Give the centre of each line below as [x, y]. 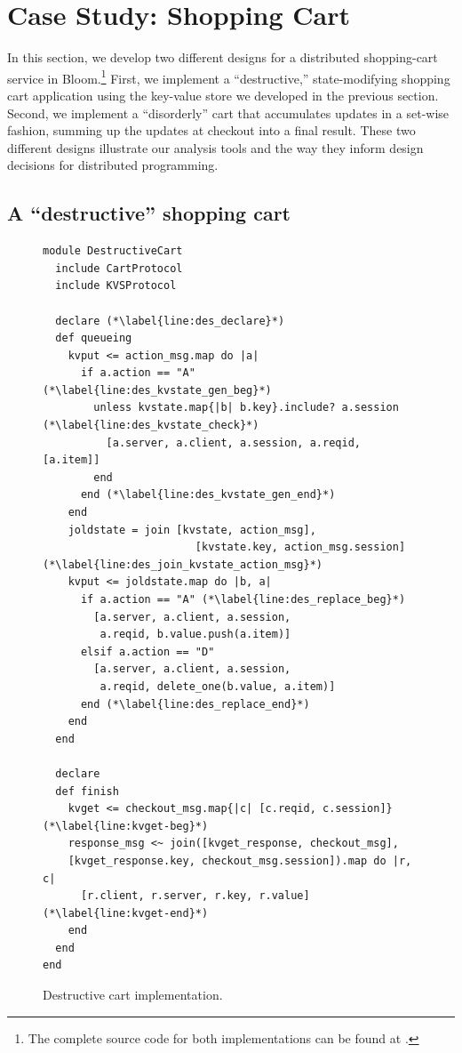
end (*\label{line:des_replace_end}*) [195, 704]
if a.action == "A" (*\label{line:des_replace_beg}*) [243, 600]
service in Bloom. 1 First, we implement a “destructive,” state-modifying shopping [229, 76]
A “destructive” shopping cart [149, 213]
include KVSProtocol [116, 286]
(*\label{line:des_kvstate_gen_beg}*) [157, 390]
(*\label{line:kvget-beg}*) [126, 826]
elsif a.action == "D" [147, 651]
